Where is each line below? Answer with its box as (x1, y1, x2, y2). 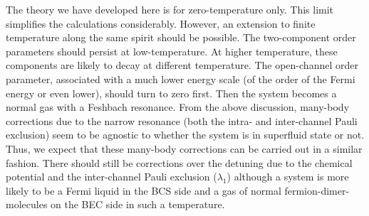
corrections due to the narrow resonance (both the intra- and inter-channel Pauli (6, 113, 358, 128)
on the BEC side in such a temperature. (51, 197, 225, 212)
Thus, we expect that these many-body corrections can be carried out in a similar (6, 141, 363, 156)
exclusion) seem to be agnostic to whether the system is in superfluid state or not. (6, 127, 365, 142)
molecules (6, 197, 48, 212)
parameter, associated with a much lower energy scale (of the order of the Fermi (6, 71, 355, 86)
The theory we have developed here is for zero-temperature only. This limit (6, 2, 334, 16)
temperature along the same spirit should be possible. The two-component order (6, 30, 356, 45)
